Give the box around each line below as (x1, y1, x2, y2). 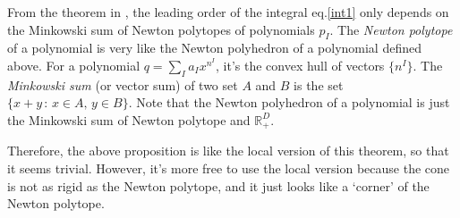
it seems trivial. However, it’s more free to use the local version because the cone (7, 159, 450, 178)
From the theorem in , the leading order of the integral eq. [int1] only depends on (7, 3, 449, 21)
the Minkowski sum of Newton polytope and (7, 110, 251, 129)
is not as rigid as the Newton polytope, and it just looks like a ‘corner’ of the (7, 176, 430, 195)
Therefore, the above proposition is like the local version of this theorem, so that (7, 141, 449, 160)
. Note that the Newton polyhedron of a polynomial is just (128, 93, 450, 112)
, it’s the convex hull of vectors (215, 55, 385, 74)
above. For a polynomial (7, 55, 141, 74)
